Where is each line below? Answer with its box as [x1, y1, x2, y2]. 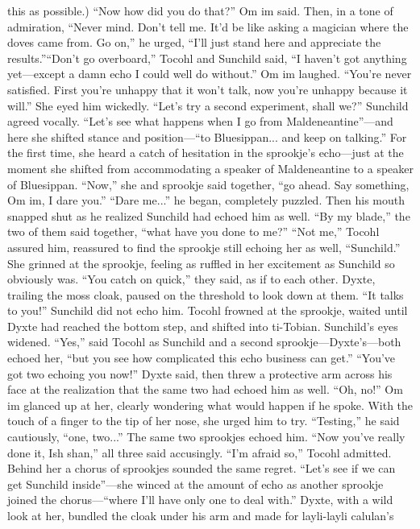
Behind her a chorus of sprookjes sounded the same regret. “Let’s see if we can [7, 460, 396, 477]
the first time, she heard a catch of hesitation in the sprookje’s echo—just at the [7, 144, 404, 161]
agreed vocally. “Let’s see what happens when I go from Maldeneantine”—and [7, 113, 393, 130]
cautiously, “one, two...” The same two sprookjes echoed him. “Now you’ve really [7, 428, 405, 445]
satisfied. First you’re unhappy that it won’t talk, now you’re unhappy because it [7, 81, 408, 97]
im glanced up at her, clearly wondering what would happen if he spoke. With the [7, 396, 414, 413]
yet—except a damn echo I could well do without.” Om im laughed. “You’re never [7, 65, 412, 82]
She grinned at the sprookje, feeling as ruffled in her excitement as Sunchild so [7, 254, 395, 271]
